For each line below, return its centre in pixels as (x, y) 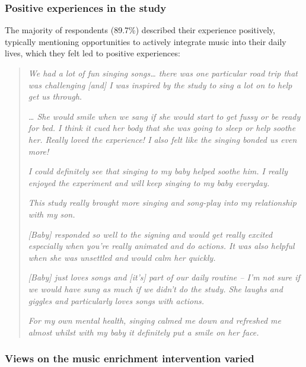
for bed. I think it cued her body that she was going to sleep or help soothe (162, 128)
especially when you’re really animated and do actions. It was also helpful (161, 246)
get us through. (55, 96)
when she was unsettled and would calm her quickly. (122, 257)
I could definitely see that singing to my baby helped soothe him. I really (158, 171)
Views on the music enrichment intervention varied (130, 358)
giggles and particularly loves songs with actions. (116, 300)
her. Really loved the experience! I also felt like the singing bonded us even (162, 139)
